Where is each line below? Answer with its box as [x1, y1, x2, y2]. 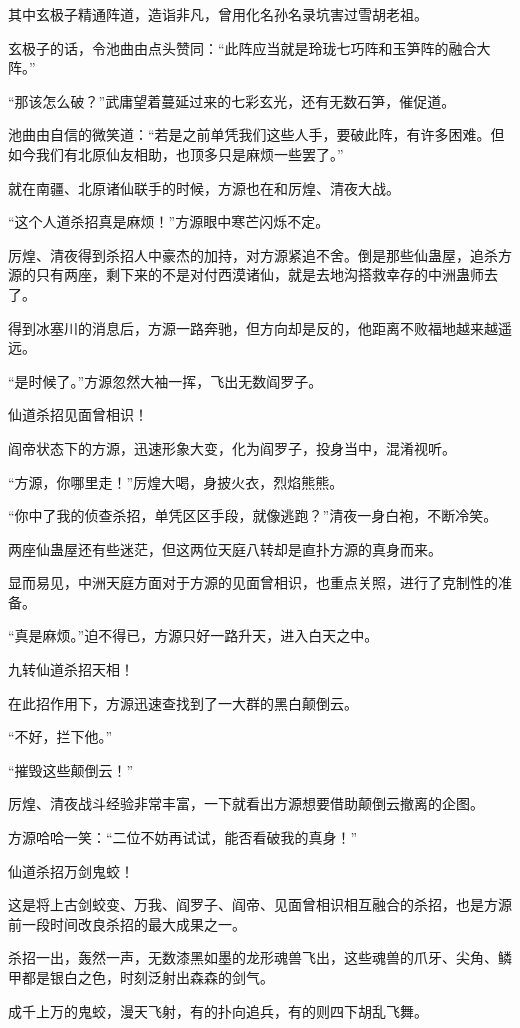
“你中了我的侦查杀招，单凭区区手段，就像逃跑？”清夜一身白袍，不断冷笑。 [8, 505, 498, 526]
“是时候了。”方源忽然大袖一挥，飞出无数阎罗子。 [8, 370, 323, 391]
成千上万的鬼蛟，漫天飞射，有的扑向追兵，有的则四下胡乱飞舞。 [8, 1000, 428, 1021]
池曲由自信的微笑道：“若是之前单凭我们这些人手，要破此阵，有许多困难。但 [8, 124, 505, 145]
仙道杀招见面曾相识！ [8, 404, 148, 425]
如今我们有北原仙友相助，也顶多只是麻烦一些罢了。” [8, 143, 344, 164]
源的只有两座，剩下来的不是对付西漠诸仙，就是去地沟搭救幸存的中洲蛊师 [8, 264, 484, 285]
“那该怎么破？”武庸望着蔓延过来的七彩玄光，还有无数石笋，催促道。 [8, 90, 456, 111]
